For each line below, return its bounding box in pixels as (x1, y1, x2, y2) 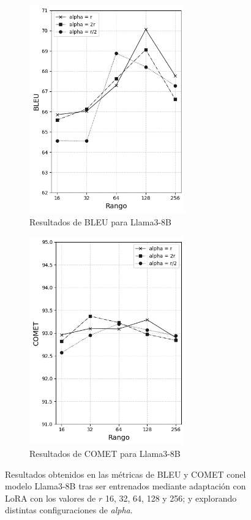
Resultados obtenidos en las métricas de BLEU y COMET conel (5, 467, 246, 480)
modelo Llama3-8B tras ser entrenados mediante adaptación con (5, 480, 246, 492)
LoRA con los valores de (5, 491, 96, 504)
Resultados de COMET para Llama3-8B (29, 447, 181, 460)
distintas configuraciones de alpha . (5, 503, 133, 516)
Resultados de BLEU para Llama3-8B (29, 215, 171, 228)
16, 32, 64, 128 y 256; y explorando (105, 491, 237, 504)
